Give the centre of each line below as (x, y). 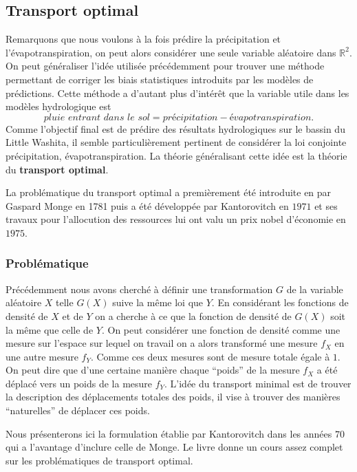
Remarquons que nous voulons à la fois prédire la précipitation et (143, 39)
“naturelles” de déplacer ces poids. (78, 410)
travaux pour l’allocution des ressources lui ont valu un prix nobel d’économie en (176, 219)
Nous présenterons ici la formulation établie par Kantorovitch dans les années (169, 433)
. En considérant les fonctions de (280, 302)
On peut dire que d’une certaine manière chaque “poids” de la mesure (153, 370)
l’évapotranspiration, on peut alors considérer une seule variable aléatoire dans (171, 52)
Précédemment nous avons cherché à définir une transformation (139, 289)
